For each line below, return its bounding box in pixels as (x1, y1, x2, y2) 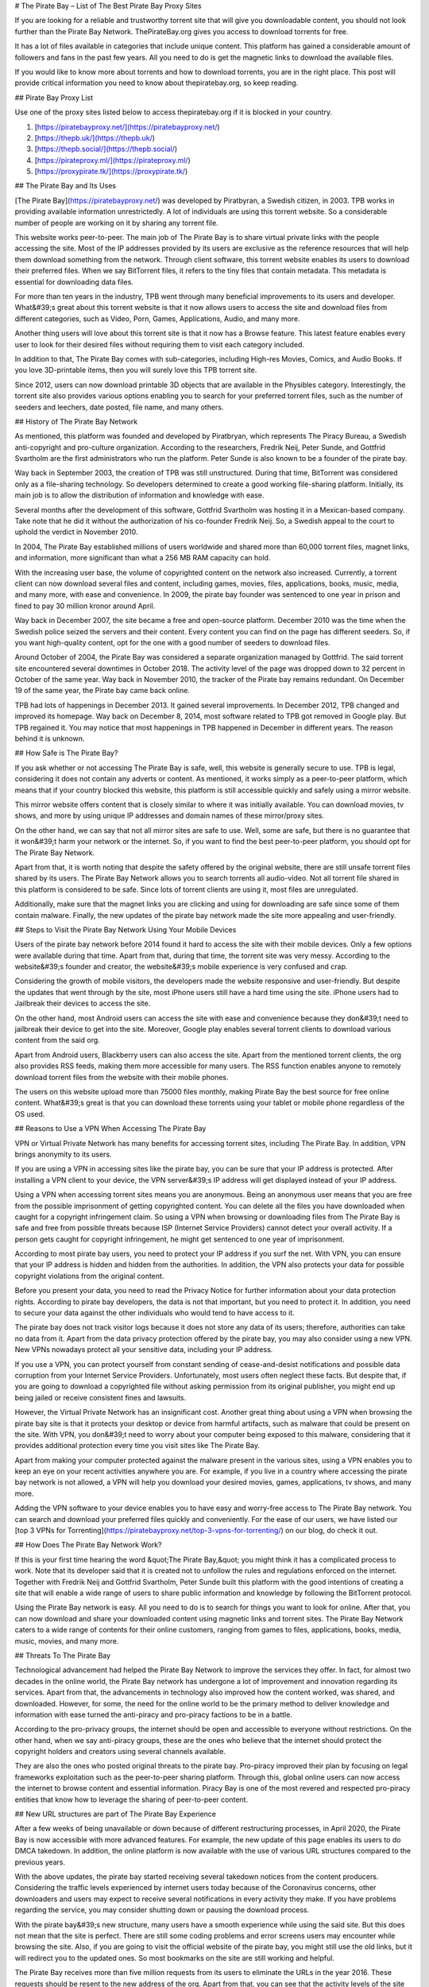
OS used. (14, 1109, 45, 1118)
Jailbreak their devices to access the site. (14, 998, 151, 1009)
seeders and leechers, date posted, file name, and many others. (14, 402, 224, 412)
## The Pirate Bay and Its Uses (14, 181, 117, 191)
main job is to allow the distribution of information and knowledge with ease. (14, 490, 265, 500)
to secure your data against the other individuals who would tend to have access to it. (14, 1308, 296, 1318)
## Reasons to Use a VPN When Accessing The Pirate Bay (14, 1124, 207, 1133)
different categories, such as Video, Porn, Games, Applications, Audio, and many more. (14, 314, 301, 323)
